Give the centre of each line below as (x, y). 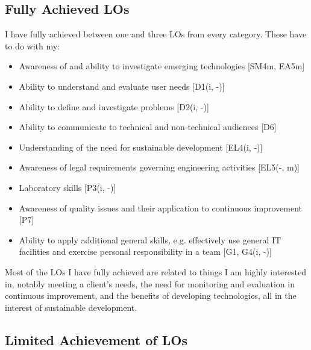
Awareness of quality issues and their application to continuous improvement (160, 208)
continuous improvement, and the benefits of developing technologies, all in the (151, 295)
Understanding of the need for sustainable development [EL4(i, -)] (141, 147)
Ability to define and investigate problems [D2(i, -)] (114, 106)
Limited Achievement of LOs (96, 339)
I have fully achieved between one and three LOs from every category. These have (156, 34)
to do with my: (32, 45)
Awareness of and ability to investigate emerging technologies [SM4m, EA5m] (162, 66)
